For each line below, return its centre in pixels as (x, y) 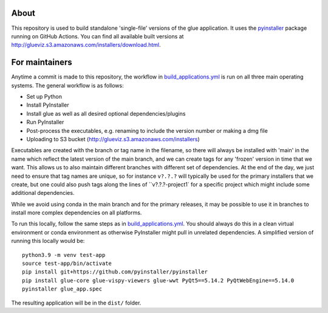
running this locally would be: (48, 241)
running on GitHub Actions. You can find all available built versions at (97, 36)
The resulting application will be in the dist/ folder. (76, 303)
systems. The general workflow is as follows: (67, 85)
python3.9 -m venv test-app (64, 255)
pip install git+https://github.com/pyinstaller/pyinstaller (115, 272)
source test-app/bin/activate (67, 264)
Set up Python (44, 96)
